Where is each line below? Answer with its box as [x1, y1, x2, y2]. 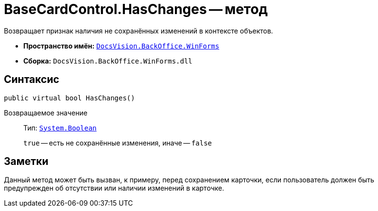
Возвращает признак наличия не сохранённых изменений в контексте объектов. [4, 26, 273, 35]
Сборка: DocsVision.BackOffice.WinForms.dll [23, 56, 192, 65]
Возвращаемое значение [4, 108, 87, 117]
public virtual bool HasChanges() [4, 94, 135, 102]
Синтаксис [4, 73, 59, 86]
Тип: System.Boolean [23, 123, 97, 132]
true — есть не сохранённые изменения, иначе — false [23, 138, 212, 147]
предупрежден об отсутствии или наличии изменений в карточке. [4, 184, 224, 193]
